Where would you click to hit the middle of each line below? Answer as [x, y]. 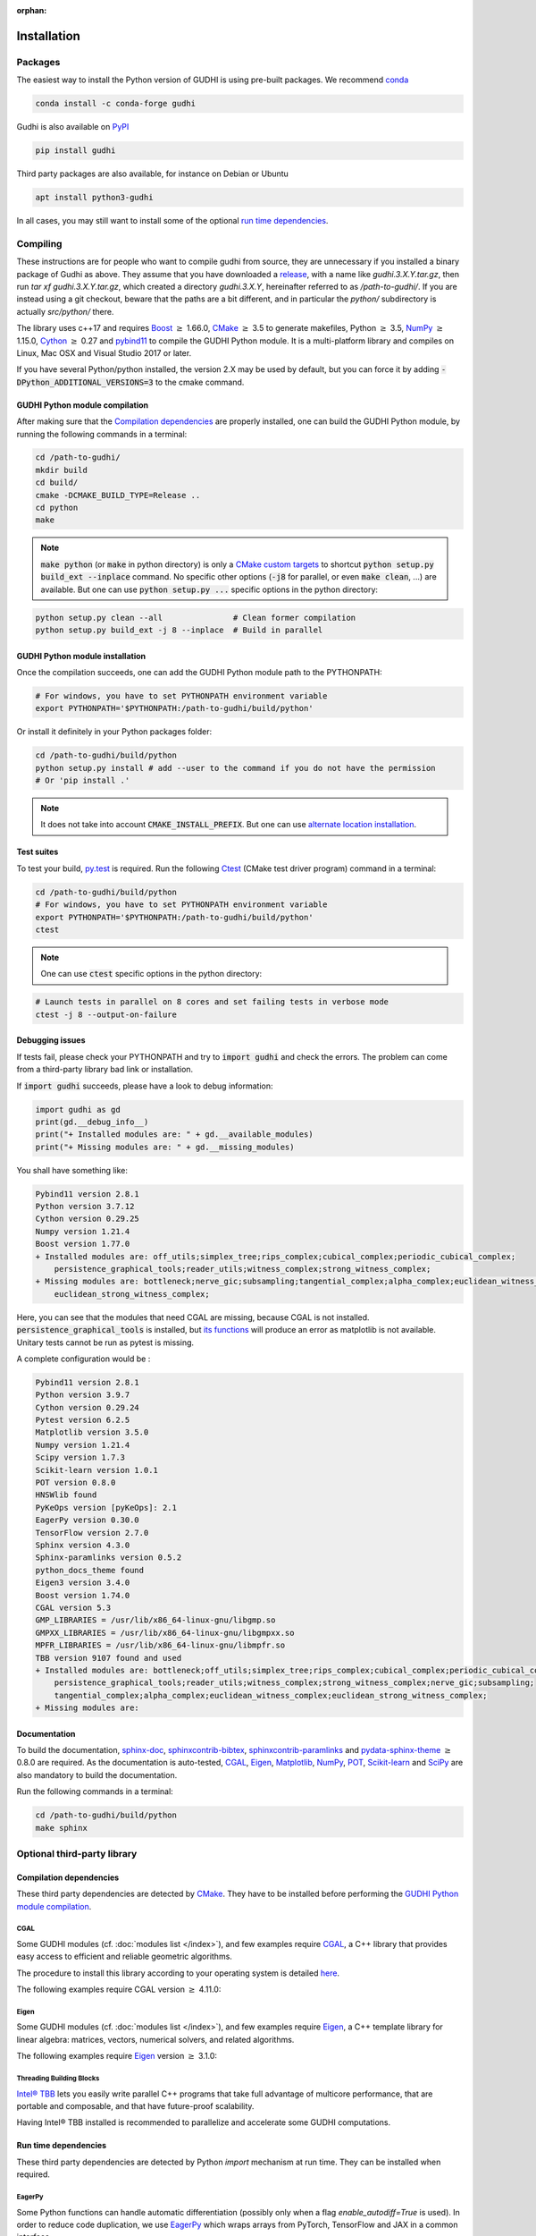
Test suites [38, 852]
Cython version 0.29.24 [88, 1407]
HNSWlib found [66, 1495]
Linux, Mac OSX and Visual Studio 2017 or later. [104, 352]
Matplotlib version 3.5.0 [92, 1432]
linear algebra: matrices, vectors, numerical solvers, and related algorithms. [155, 2039]
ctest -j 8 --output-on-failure [106, 1014]
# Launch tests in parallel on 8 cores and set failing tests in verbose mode [212, 1002]
